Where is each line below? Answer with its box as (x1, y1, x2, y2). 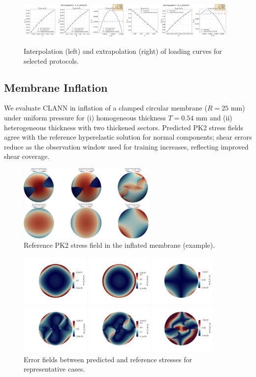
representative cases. (24, 364, 85, 374)
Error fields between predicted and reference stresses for (24, 354, 192, 364)
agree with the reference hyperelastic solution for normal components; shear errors (4, 132, 252, 142)
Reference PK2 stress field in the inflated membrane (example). (24, 240, 215, 250)
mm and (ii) (195, 112, 232, 122)
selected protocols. (24, 55, 79, 66)
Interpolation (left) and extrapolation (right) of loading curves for (24, 45, 222, 56)
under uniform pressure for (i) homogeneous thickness (4, 112, 166, 122)
